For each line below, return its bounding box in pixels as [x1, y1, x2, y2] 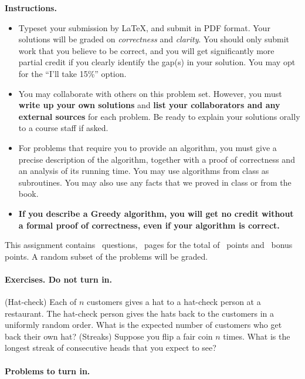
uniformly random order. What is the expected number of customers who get [5, 318, 282, 331]
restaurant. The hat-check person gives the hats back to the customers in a [5, 307, 274, 319]
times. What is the [223, 330, 290, 342]
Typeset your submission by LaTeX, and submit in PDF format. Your [18, 21, 270, 33]
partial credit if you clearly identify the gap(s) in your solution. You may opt [18, 56, 296, 68]
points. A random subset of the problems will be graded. [5, 250, 208, 262]
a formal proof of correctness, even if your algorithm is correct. [18, 219, 280, 231]
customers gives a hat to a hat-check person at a [87, 296, 261, 308]
